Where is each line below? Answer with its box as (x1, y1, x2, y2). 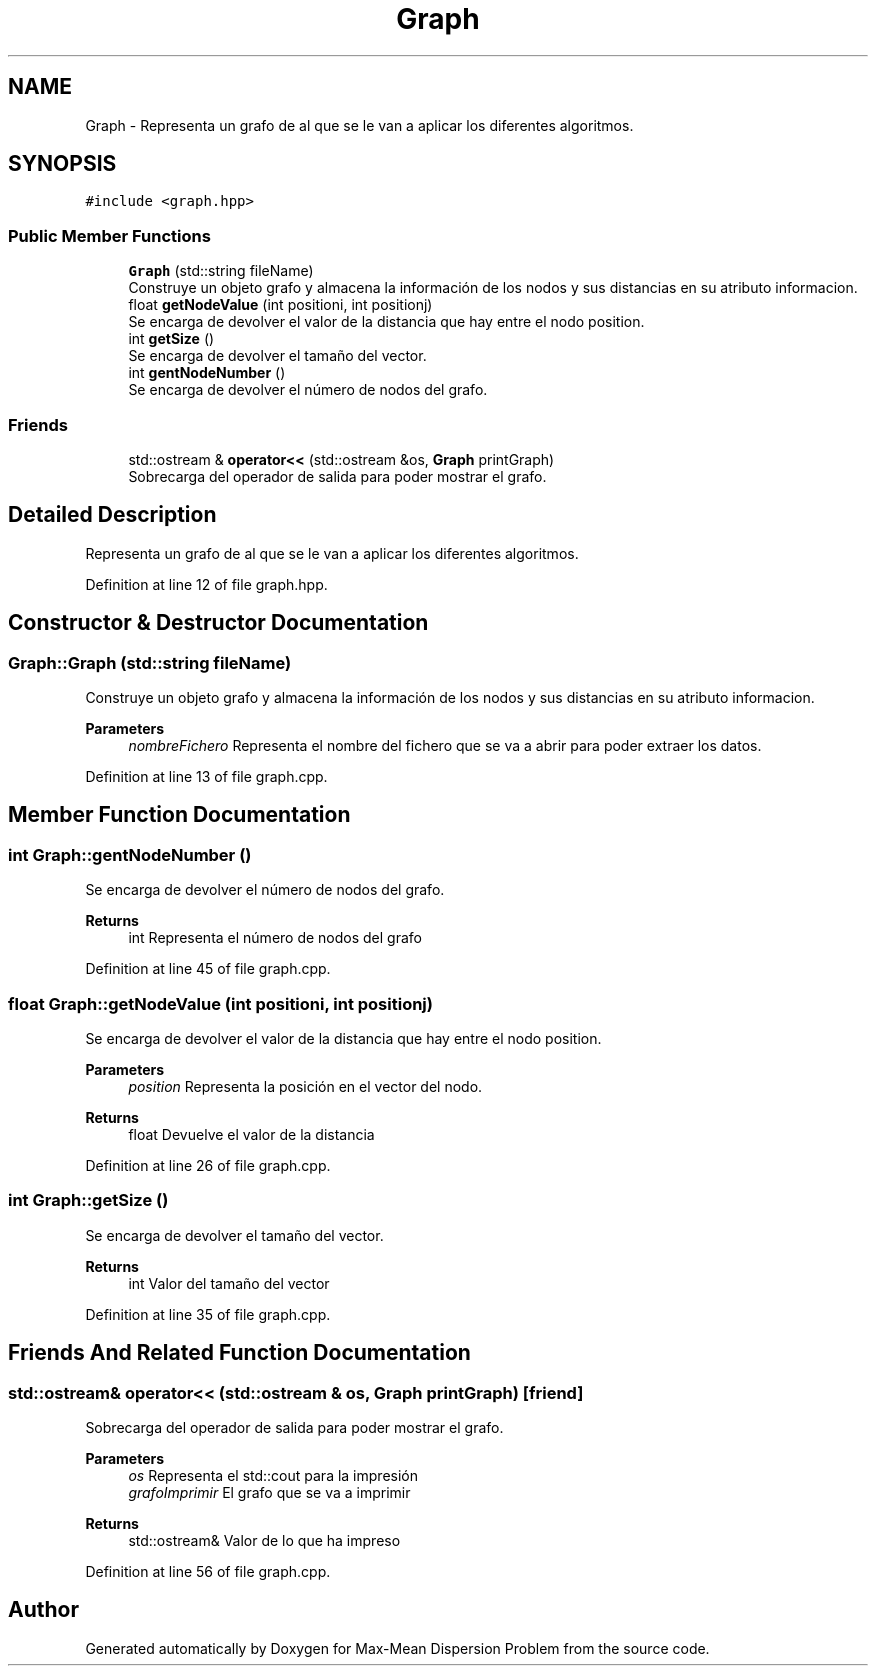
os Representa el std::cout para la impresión (128, 1466, 418, 1484)
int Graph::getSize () (8, 1190, 169, 1211)
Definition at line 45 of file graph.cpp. (85, 960, 331, 978)
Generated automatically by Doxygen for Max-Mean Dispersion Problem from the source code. (85, 1639, 710, 1657)
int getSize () (128, 330, 215, 348)
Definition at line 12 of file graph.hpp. (85, 575, 328, 593)
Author (8, 1597, 79, 1623)
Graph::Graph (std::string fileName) (8, 652, 292, 673)
